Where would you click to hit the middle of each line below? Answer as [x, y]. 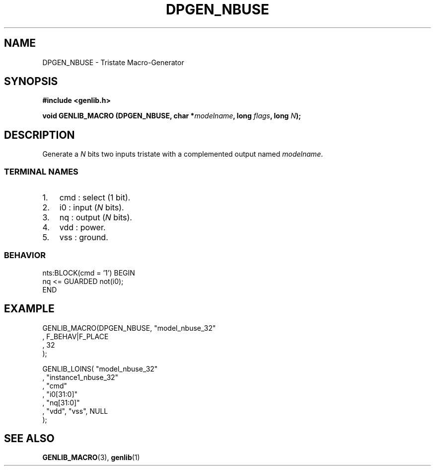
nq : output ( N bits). [96, 218]
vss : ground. [84, 237]
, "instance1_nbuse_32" [80, 377]
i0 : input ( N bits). [92, 208]
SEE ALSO [29, 439]
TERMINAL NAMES [41, 171]
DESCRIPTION [39, 135]
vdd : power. [82, 228]
